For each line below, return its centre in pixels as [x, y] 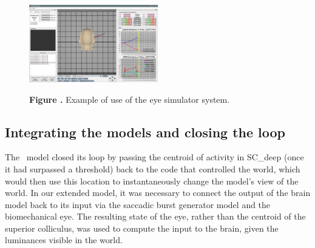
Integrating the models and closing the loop [145, 132]
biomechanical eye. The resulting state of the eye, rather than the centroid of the [155, 216]
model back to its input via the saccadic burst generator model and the [138, 204]
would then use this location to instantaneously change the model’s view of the [152, 181]
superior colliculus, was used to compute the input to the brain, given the [142, 228]
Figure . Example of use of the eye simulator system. [130, 99]
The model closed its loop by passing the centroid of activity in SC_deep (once [154, 157]
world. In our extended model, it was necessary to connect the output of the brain [158, 193]
